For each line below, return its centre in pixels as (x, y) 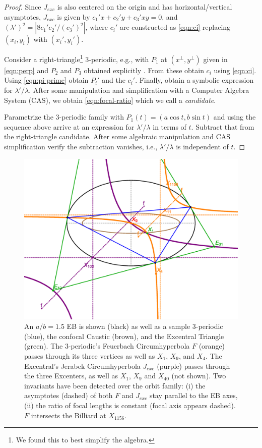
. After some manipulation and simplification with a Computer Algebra (139, 90)
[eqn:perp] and (26, 70)
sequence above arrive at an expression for (69, 126)
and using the (235, 117)
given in (215, 59)
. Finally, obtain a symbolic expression (194, 80)
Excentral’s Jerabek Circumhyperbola (82, 366)
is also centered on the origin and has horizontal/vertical (145, 7)
